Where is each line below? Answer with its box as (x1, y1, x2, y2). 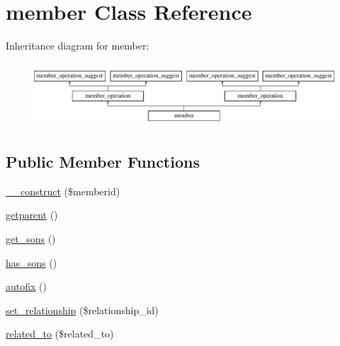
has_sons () (6, 255, 57, 270)
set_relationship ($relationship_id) (6, 302, 159, 317)
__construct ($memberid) (6, 183, 120, 198)
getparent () (6, 207, 58, 222)
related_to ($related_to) (6, 326, 114, 341)
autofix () (6, 279, 47, 294)
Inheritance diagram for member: (6, 38, 149, 53)
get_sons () (6, 231, 56, 246)
